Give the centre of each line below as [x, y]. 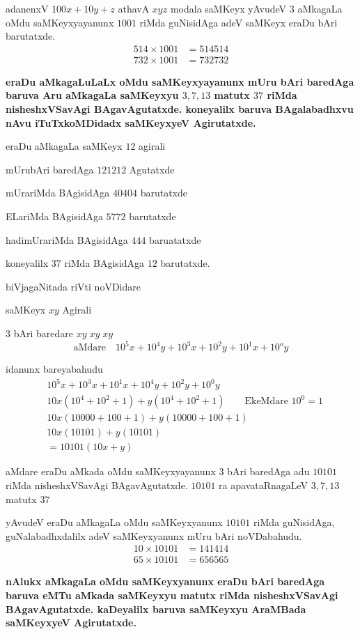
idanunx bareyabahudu [54, 369]
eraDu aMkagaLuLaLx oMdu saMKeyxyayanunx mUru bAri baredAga [180, 81]
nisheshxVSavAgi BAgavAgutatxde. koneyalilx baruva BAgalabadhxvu [180, 109]
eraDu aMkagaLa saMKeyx [64, 146]
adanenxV [27, 8]
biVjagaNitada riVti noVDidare [73, 286]
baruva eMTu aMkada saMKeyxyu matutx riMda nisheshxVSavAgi [172, 595]
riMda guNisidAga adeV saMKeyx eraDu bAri [238, 22]
